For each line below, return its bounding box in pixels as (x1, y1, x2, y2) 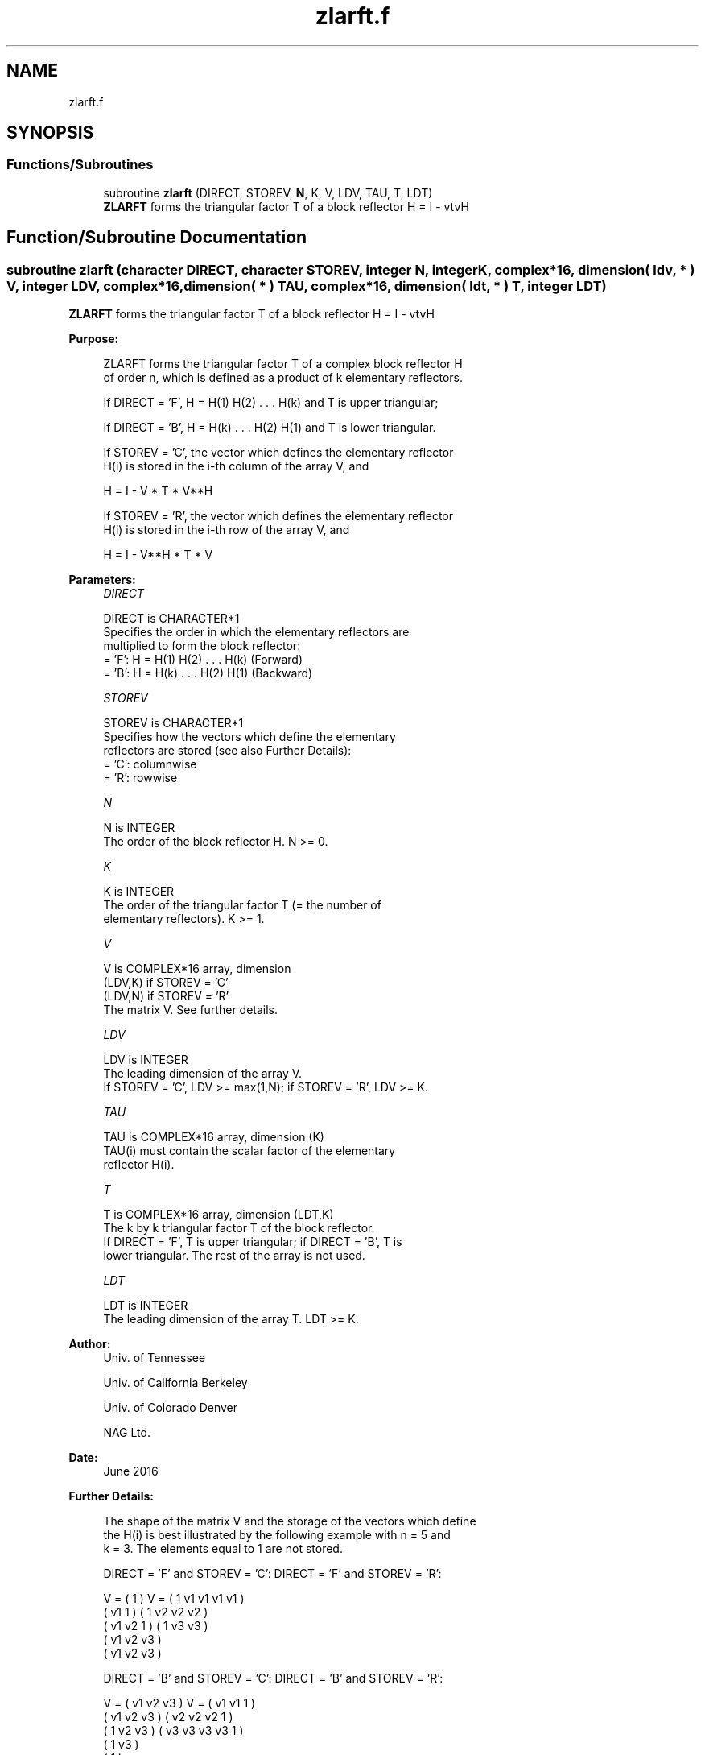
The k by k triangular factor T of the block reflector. (103, 1221, 375, 1236)
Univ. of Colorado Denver (103, 1401, 238, 1415)
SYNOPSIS (6, 122, 94, 143)
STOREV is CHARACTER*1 (103, 716, 244, 731)
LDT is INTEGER (103, 1298, 188, 1313)
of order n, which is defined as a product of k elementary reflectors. (103, 370, 464, 385)
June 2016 (103, 1464, 159, 1479)
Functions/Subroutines (6, 156, 154, 173)
